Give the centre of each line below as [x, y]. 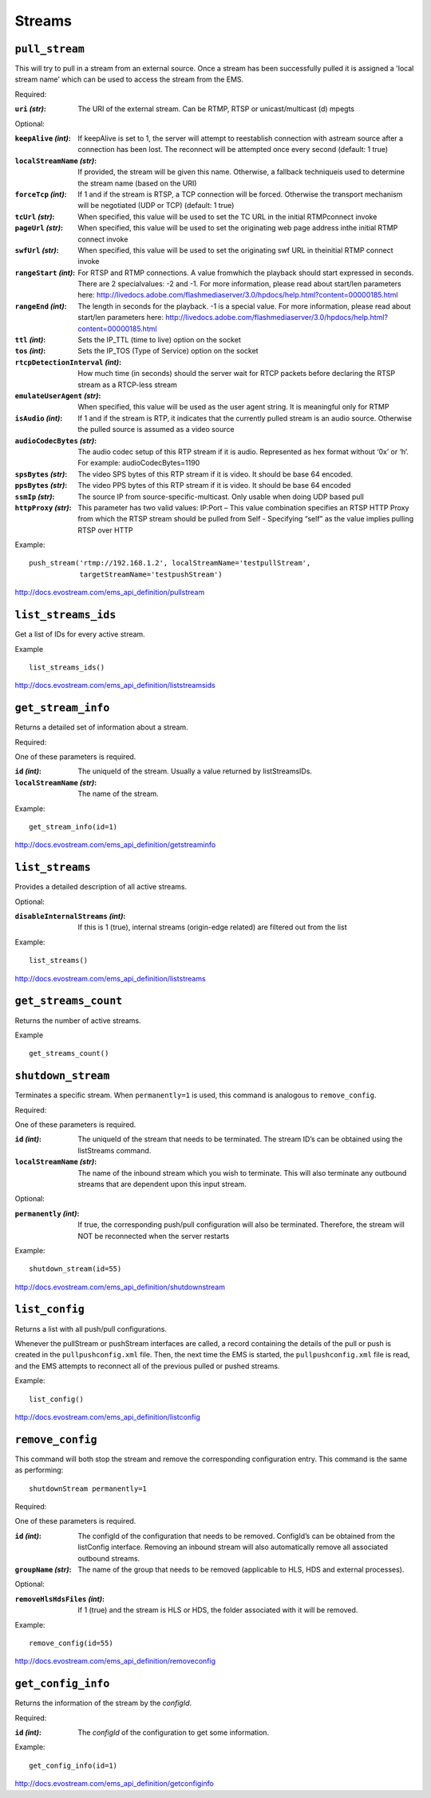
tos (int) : [30, 351]
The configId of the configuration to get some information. [174, 1732]
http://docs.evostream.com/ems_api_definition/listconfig [108, 1416]
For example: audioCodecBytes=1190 [139, 463]
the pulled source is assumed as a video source [156, 430]
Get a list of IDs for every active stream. [80, 634]
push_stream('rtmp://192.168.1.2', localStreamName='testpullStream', [170, 563]
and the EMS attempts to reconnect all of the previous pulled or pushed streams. [147, 1366]
